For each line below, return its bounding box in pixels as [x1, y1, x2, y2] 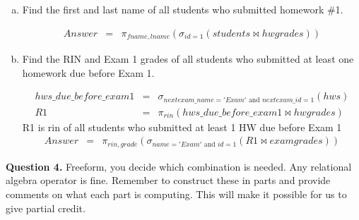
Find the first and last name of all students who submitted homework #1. [22, 2, 343, 16]
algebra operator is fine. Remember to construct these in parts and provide [6, 173, 331, 188]
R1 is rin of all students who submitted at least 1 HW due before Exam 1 [22, 119, 342, 134]
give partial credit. [6, 200, 86, 215]
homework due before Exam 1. [22, 65, 155, 80]
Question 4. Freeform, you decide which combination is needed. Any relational [6, 159, 352, 173]
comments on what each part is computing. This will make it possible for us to [6, 187, 347, 202]
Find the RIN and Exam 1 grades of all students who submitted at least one [22, 51, 354, 66]
